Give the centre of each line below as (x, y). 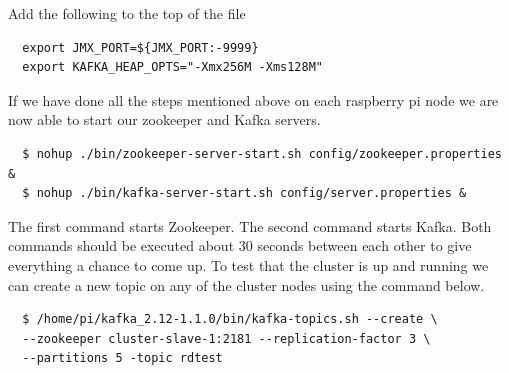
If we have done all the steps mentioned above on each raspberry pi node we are (253, 99)
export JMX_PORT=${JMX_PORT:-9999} (140, 47)
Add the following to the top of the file (127, 13)
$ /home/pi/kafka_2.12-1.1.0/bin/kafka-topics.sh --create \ (230, 319)
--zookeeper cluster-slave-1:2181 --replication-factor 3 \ (226, 338)
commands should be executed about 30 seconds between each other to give (240, 245)
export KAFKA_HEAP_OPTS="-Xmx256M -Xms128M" (172, 67)
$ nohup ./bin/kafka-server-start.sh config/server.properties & (244, 193)
